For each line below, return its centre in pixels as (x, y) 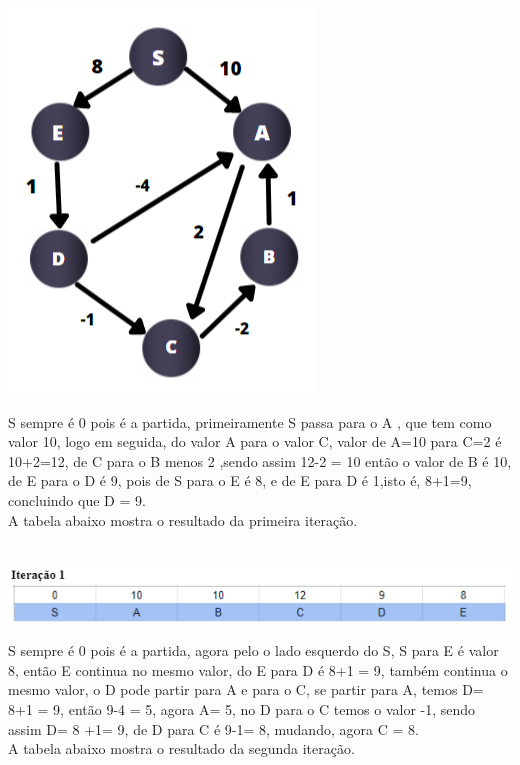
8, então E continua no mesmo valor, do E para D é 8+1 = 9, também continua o (258, 669)
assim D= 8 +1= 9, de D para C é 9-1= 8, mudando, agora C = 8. (213, 728)
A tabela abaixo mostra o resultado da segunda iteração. (181, 748)
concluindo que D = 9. (77, 499)
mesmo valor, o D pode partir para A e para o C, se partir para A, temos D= (246, 689)
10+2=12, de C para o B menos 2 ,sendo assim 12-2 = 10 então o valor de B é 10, (260, 460)
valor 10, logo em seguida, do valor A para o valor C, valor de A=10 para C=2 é (255, 441)
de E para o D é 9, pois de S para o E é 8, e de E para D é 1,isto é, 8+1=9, (240, 480)
